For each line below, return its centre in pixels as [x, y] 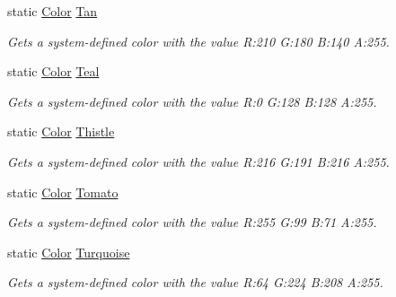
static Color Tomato [63, 192]
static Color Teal [53, 71]
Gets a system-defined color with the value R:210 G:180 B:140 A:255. [198, 41]
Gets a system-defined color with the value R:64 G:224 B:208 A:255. [195, 282]
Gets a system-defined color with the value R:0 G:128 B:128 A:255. [192, 101]
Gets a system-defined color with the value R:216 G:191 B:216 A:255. [198, 161]
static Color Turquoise [69, 252]
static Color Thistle [61, 131]
